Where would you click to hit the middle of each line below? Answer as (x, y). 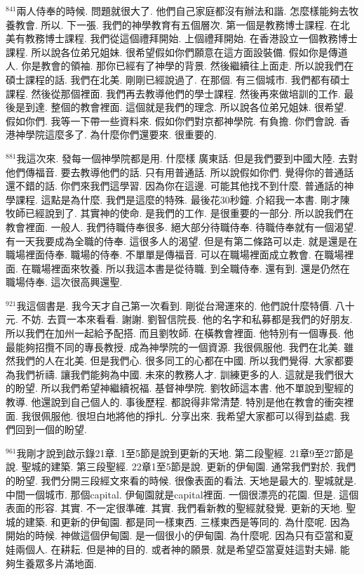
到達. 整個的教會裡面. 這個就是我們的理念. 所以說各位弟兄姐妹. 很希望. (186, 107)
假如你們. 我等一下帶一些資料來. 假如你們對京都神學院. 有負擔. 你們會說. (171, 120)
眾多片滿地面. (66, 563)
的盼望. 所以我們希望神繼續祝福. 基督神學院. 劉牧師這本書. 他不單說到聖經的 (180, 388)
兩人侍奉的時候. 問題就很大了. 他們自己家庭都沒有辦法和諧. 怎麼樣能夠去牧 (188, 11)
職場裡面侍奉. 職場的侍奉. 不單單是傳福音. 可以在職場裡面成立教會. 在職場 (175, 255)
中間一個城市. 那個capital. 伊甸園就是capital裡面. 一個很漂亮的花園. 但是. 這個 (182, 494)
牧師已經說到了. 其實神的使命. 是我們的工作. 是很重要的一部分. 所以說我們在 (180, 213)
